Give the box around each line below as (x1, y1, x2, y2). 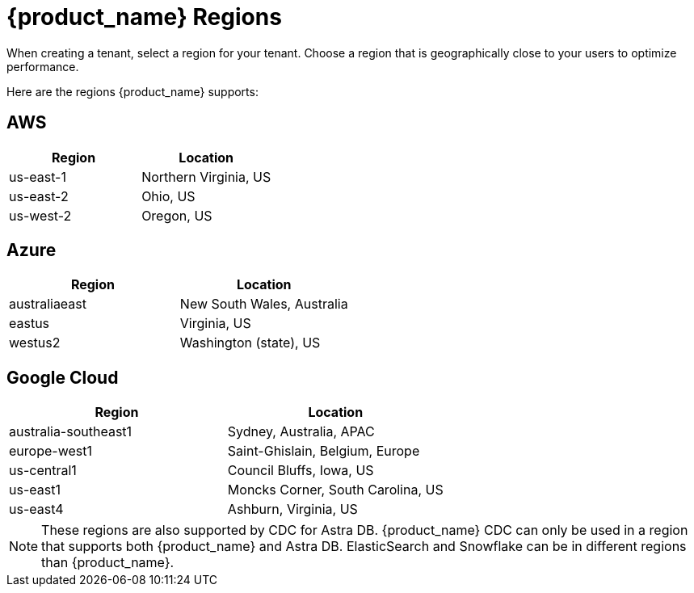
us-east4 (9, 501, 64, 518)
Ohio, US (141, 187, 196, 204)
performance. (6, 59, 79, 74)
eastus (9, 315, 50, 332)
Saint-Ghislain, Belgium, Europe (227, 443, 420, 460)
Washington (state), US (179, 334, 321, 351)
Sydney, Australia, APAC (227, 423, 375, 440)
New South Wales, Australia (179, 296, 348, 313)
